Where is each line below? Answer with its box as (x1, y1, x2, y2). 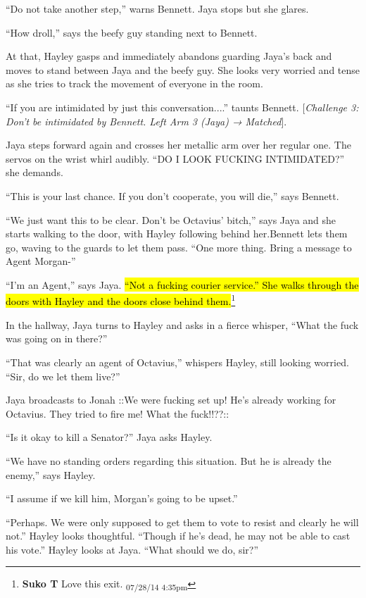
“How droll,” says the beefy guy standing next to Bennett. (6, 25, 258, 39)
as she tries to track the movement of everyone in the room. (6, 76, 263, 91)
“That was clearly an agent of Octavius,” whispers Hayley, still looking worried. (6, 354, 349, 369)
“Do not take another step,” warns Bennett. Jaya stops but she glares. (6, 1, 309, 15)
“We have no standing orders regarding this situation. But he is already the (6, 453, 332, 468)
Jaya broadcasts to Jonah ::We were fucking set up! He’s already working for (6, 392, 336, 407)
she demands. (6, 165, 63, 180)
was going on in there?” (6, 331, 108, 346)
